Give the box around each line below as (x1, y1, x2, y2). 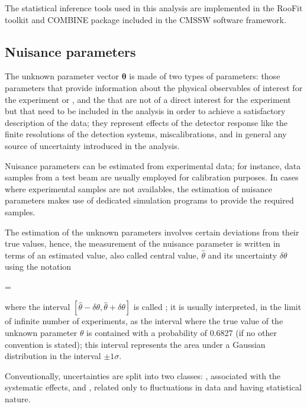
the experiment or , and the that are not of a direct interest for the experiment (5, 93, 291, 105)
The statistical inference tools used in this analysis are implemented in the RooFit (5, 2, 303, 14)
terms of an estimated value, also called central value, (5, 248, 199, 261)
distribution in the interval (5, 350, 101, 362)
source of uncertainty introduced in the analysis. (5, 139, 180, 151)
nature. (5, 393, 31, 405)
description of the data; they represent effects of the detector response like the (5, 116, 288, 128)
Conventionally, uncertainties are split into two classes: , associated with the (5, 369, 281, 382)
